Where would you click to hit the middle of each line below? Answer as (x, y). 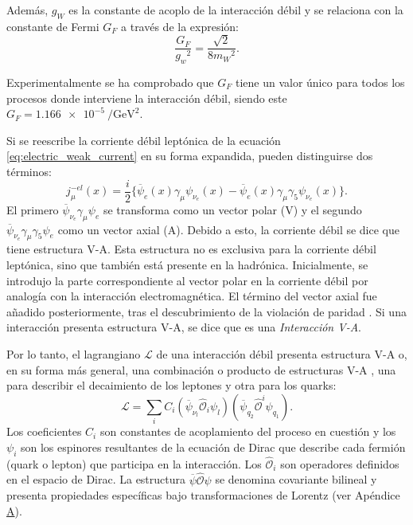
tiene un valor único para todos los (320, 82)
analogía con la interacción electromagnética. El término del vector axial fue (192, 296)
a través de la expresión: (180, 26)
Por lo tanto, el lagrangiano (74, 354)
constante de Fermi (53, 26)
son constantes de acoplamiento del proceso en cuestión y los (248, 431)
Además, (27, 10)
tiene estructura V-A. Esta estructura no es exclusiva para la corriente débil (191, 249)
